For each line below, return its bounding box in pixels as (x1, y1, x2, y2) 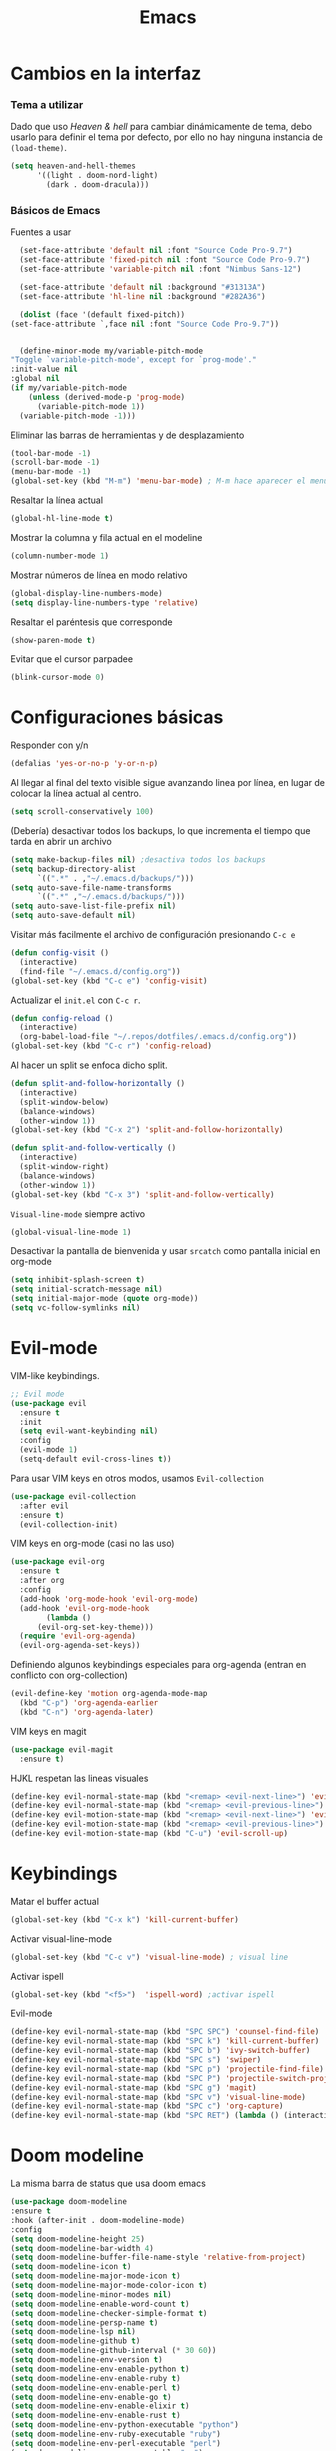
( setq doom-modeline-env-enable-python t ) (10, 2364, 190, 2374)
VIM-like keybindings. (10, 1369, 100, 1381)
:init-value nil (10, 364, 78, 375)
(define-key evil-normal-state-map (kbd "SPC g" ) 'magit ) (10, 2082, 257, 2093)
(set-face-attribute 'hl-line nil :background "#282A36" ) (19, 291, 267, 301)
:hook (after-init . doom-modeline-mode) (10, 2215, 186, 2225)
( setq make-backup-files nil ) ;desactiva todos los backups (10, 854, 267, 865)
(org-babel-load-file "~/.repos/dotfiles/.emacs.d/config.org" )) (19, 1032, 298, 1042)
